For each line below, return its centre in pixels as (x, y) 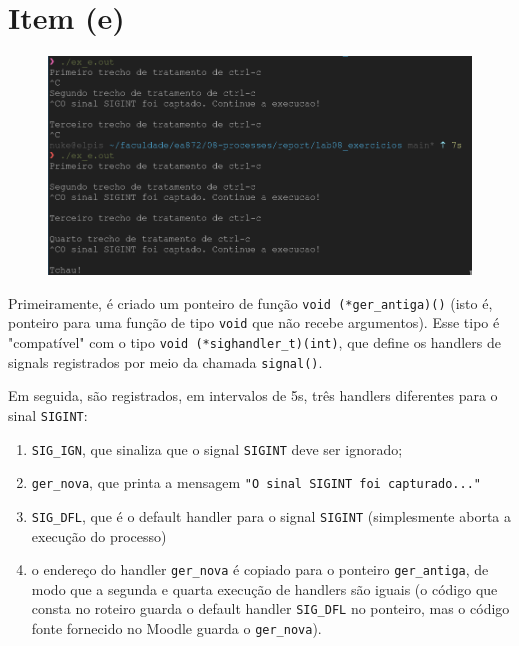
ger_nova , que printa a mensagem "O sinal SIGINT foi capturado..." (256, 482)
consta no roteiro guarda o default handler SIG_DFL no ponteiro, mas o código (270, 608)
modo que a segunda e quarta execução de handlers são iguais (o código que (264, 588)
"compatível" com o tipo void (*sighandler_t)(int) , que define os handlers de (254, 342)
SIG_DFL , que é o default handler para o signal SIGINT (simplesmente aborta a (271, 515)
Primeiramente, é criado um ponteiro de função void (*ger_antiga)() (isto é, (250, 302)
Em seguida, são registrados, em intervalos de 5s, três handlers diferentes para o (253, 395)
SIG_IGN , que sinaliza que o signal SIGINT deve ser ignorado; (217, 448)
